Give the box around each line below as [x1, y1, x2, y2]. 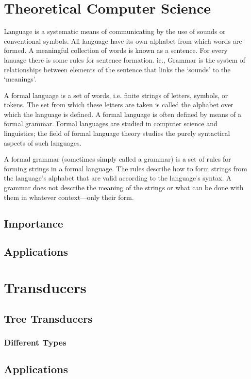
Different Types [4, 336, 67, 348]
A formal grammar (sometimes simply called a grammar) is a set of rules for [4, 154, 231, 164]
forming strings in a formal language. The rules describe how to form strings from [4, 163, 247, 173]
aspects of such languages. [4, 137, 82, 148]
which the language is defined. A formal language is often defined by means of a [4, 109, 242, 119]
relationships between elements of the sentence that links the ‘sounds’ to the [4, 64, 231, 74]
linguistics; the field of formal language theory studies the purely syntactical [4, 128, 230, 138]
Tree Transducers [4, 311, 93, 326]
